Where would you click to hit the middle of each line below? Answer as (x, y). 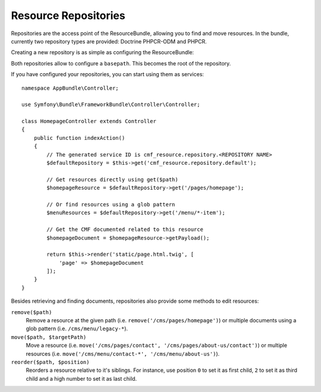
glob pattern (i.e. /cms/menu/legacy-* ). (77, 329)
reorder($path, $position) (50, 362)
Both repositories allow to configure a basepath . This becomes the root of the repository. (121, 63)
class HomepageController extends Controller (89, 121)
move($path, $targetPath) (49, 337)
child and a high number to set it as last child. (81, 378)
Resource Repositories (68, 15)
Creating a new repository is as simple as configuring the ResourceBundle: (103, 52)
